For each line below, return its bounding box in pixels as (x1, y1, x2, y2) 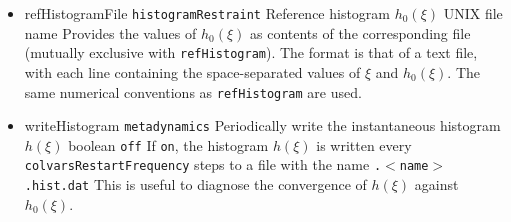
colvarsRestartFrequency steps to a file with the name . (24, 154, 382, 175)
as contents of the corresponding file (250, 22, 471, 43)
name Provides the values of (24, 22, 197, 43)
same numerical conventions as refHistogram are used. (24, 81, 362, 102)
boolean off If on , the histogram (68, 134, 269, 155)
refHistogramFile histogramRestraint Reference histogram (24, 3, 391, 23)
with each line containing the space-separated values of (24, 61, 361, 82)
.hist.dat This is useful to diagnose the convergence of (24, 174, 367, 195)
